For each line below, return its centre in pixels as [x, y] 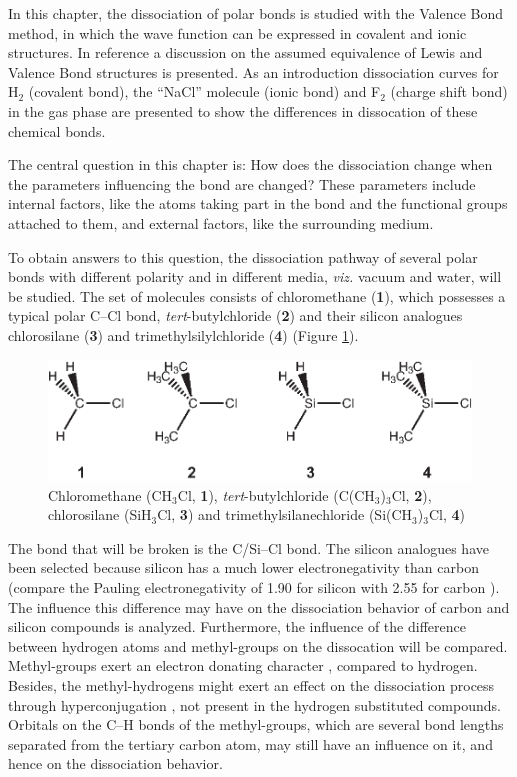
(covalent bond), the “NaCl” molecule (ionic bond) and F [204, 91]
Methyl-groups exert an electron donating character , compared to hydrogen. [243, 665]
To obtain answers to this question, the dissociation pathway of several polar [243, 256]
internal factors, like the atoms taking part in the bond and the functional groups [258, 203]
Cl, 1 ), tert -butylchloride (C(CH [276, 494]
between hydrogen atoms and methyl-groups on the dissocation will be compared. [258, 645]
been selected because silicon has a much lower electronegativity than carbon [243, 567]
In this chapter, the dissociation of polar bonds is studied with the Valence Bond [256, 13]
